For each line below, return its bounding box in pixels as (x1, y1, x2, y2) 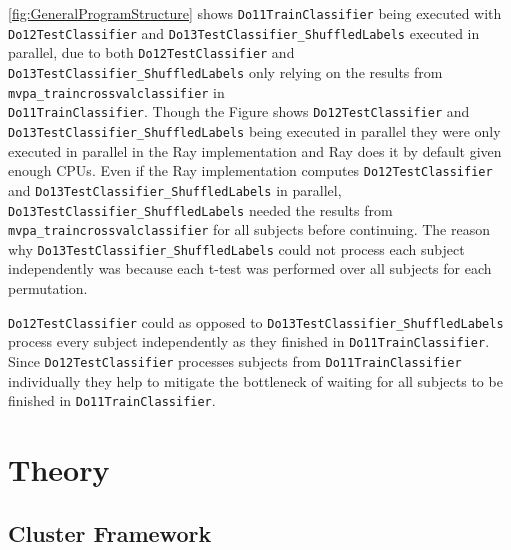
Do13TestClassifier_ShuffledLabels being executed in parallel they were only (8, 120, 501, 141)
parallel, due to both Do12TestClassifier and (8, 42, 295, 63)
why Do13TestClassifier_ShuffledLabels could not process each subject (8, 238, 465, 259)
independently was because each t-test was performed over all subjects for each (8, 258, 492, 279)
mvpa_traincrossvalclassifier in (8, 81, 225, 102)
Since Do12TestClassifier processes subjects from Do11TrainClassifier (8, 350, 462, 371)
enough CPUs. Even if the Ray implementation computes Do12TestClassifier (8, 160, 493, 181)
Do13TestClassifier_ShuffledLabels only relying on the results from (8, 61, 443, 82)
